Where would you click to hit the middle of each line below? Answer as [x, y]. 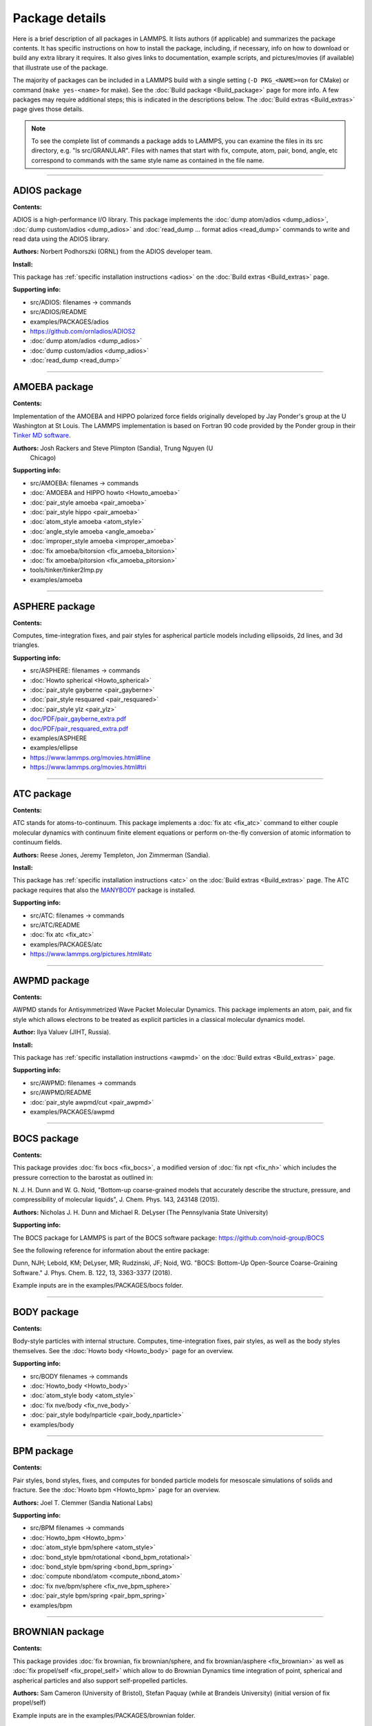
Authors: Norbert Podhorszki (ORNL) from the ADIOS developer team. [113, 251]
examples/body [52, 1424]
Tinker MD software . [42, 436]
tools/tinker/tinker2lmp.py [66, 570]
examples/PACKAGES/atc [66, 944]
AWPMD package [51, 980]
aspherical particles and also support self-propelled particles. [100, 1680]
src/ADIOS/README [59, 312]
